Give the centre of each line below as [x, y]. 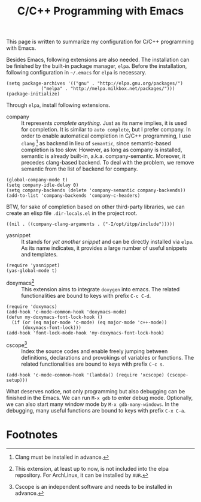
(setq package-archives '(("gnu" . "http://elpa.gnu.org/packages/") [95, 83]
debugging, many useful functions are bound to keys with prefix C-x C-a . [96, 411]
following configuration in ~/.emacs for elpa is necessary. [76, 73]
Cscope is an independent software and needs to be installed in [93, 487]
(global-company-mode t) [37, 180]
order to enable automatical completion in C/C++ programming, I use [106, 136]
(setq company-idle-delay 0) [42, 185]
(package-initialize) [33, 94]
